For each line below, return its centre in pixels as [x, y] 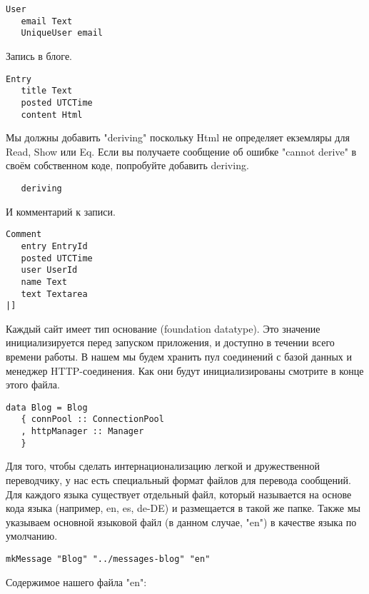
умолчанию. [32, 536]
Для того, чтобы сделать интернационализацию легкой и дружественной [163, 466]
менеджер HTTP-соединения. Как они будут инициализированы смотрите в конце [185, 370]
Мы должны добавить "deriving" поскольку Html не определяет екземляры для [178, 137]
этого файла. [33, 384]
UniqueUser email [62, 33]
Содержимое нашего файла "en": [76, 582]
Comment [24, 235]
